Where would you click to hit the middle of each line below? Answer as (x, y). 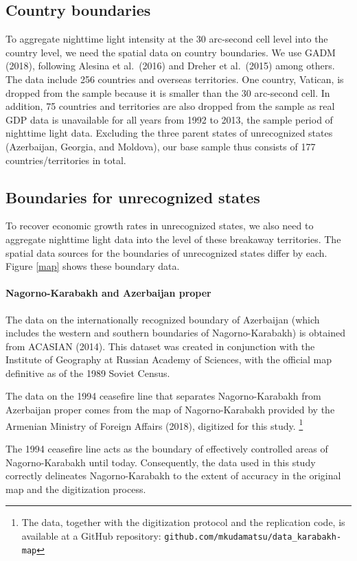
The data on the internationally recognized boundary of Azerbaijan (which (163, 319)
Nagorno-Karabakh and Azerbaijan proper (108, 293)
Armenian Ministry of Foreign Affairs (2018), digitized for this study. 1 (154, 424)
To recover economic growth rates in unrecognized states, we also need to (160, 226)
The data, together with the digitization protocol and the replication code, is (183, 522)
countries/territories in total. (66, 160)
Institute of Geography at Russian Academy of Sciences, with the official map (169, 359)
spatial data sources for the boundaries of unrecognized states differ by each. (166, 252)
